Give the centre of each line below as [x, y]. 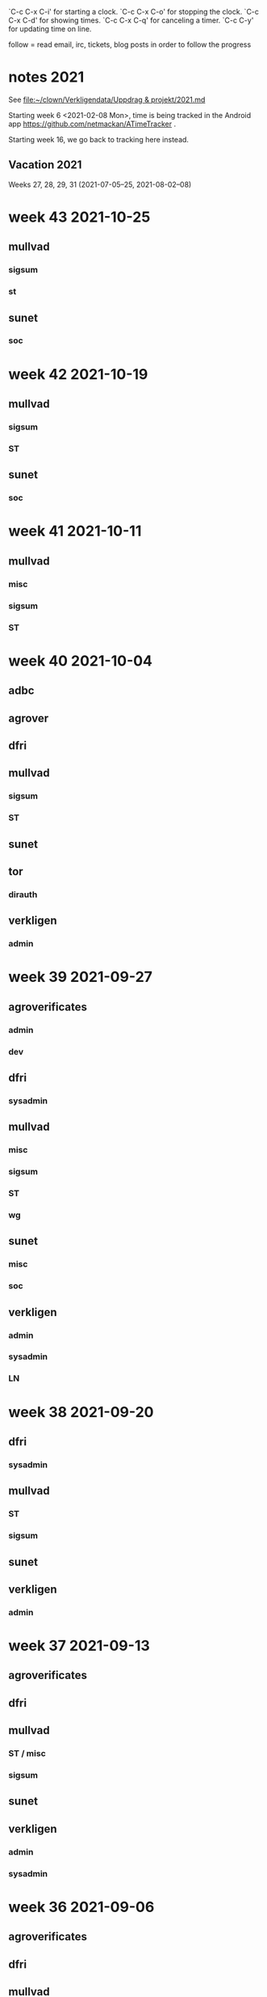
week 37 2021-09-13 [79, 1646]
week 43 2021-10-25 [79, 217]
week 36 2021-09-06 [81, 1907]
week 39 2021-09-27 [81, 977]
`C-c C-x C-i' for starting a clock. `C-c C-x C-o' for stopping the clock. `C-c [134, 12]
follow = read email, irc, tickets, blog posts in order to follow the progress [130, 44]
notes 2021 [46, 77]
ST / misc [27, 1754]
